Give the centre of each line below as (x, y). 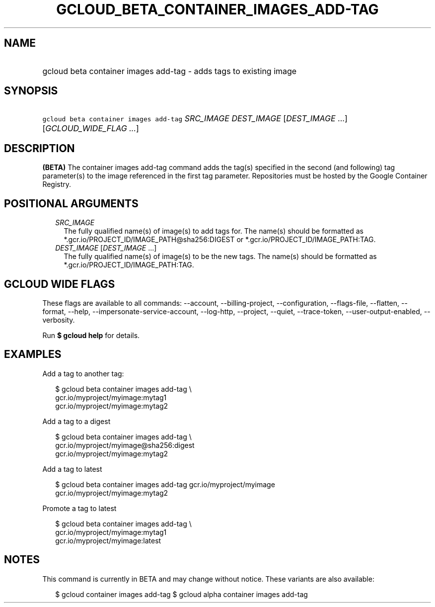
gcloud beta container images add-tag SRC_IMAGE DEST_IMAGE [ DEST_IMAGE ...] (195, 119)
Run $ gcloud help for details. (91, 335)
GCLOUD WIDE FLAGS (60, 284)
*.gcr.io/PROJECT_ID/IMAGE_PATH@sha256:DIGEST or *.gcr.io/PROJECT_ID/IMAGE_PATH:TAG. (220, 240)
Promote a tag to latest (79, 508)
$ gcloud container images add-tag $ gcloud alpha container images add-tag (181, 594)
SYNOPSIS (31, 91)
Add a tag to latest (72, 469)
